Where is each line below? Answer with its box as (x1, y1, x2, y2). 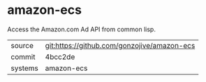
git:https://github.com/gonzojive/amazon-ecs (45, 40, 196, 50)
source (10, 40, 34, 50)
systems (10, 63, 38, 73)
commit (10, 51, 36, 61)
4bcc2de (45, 51, 75, 61)
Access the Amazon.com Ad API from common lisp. (7, 25, 156, 33)
